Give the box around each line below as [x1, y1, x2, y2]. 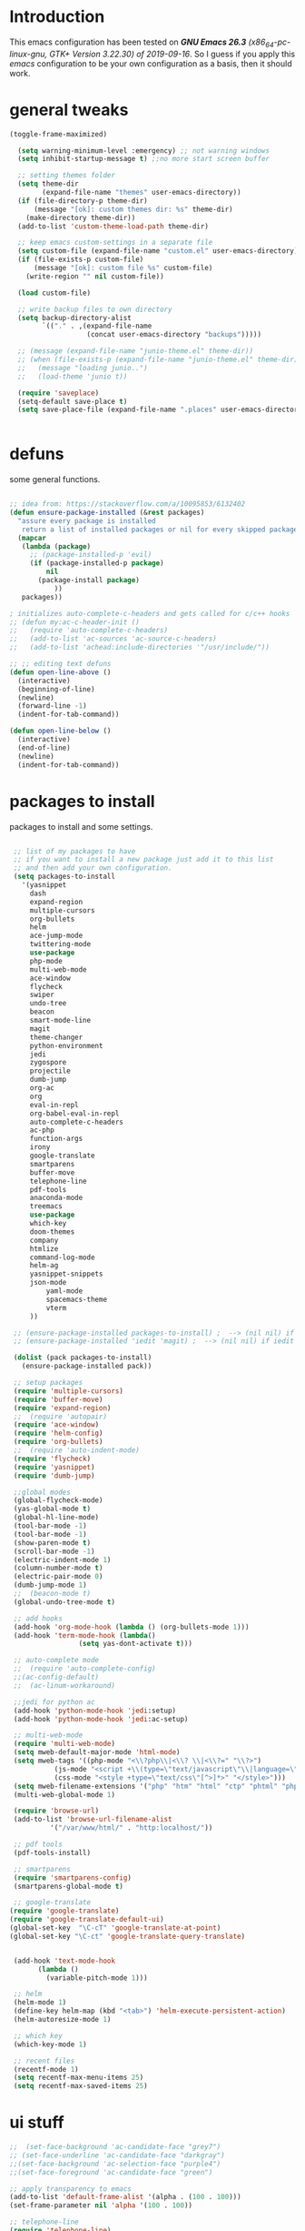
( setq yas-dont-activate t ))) [78, 1640, 193, 1649]
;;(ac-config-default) [13, 1672, 100, 1682]
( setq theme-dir [17, 179, 79, 188]
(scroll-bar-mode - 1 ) [13, 1547, 95, 1556]
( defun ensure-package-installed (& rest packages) [9, 508, 205, 518]
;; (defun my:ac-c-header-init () [9, 617, 141, 627]
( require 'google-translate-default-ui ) [9, 1915, 165, 1924]
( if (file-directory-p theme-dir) [17, 196, 148, 206]
